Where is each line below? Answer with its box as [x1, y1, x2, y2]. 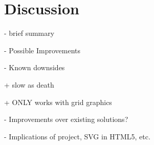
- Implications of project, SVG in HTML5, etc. [4, 131, 150, 141]
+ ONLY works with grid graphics [4, 96, 112, 107]
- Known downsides [4, 62, 65, 73]
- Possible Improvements [4, 45, 80, 55]
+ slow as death [4, 79, 54, 90]
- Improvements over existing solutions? [4, 114, 128, 125]
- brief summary [4, 28, 55, 38]
